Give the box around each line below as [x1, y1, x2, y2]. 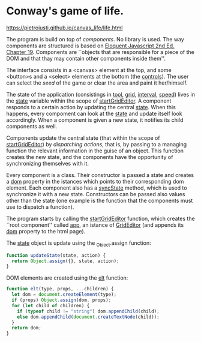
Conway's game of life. [6, 4, 124, 18]
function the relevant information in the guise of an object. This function [6, 147, 184, 154]
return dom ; [11, 325, 42, 331]
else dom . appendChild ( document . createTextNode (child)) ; [17, 314, 160, 320]
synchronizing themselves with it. [6, 160, 89, 167]
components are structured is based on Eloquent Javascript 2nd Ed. [6, 42, 175, 49]
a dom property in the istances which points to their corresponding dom [6, 178, 184, 185]
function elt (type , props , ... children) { [6, 286, 114, 292]
